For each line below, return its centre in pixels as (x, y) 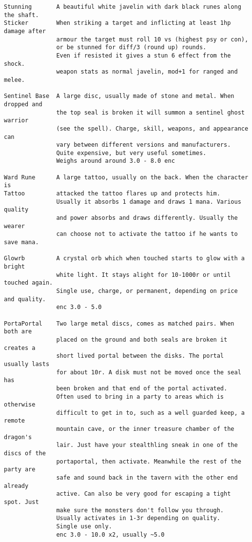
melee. (14, 80)
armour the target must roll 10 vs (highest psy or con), (152, 39)
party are (20, 470)
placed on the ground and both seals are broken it (142, 339)
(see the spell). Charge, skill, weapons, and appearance (152, 128)
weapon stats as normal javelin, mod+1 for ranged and (147, 72)
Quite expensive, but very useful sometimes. (131, 153)
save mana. (21, 242)
